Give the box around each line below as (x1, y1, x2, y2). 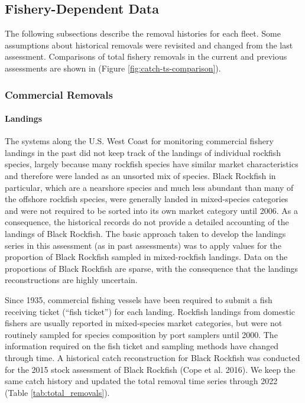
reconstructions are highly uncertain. (5, 274, 138, 286)
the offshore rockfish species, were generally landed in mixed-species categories (5, 193, 288, 205)
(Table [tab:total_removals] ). (5, 386, 110, 398)
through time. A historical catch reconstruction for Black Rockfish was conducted (5, 351, 300, 363)
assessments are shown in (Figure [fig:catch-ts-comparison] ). (5, 61, 221, 74)
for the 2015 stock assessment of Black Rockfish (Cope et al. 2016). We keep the (5, 363, 296, 375)
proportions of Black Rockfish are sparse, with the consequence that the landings (5, 262, 298, 274)
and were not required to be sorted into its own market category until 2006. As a (5, 204, 298, 216)
